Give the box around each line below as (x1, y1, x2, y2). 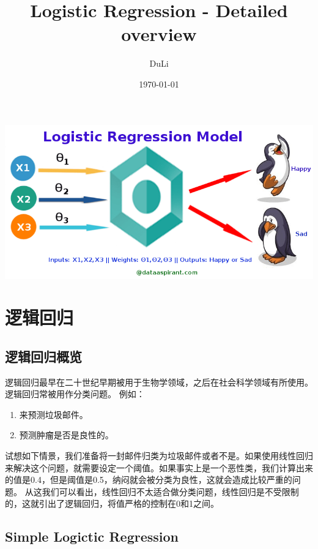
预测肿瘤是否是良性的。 (19, 428, 114, 441)
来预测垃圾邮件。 (19, 408, 88, 420)
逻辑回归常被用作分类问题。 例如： (5, 387, 145, 400)
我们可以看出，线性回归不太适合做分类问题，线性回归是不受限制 (42, 485, 299, 498)
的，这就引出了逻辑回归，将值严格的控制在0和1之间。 (5, 497, 219, 510)
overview (121, 21, 197, 47)
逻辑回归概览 (5, 346, 82, 365)
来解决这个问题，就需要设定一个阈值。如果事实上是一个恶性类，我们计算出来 (5, 461, 313, 474)
